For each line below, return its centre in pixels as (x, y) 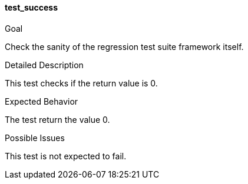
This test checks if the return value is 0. (81, 83)
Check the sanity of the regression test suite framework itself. (124, 46)
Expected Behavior (42, 101)
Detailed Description (44, 65)
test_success (32, 7)
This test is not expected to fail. (66, 156)
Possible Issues (35, 138)
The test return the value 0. (57, 119)
